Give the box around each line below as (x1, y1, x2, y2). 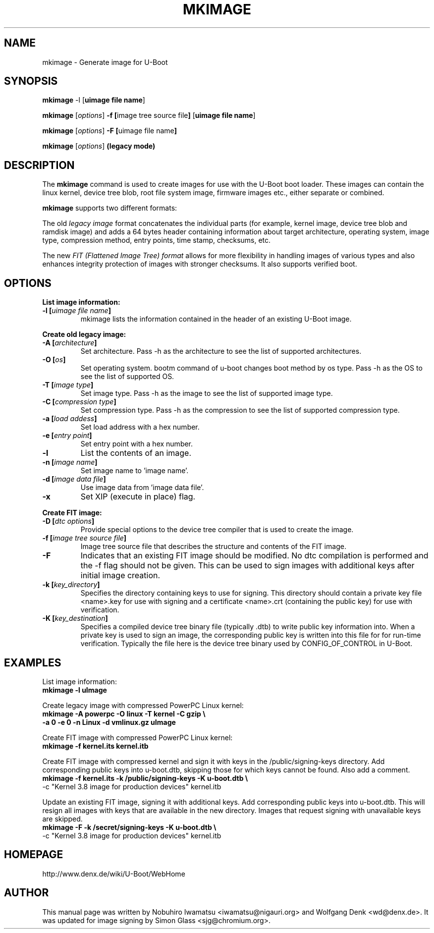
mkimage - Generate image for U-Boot (42, 57, 168, 66)
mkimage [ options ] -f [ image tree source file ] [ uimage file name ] (42, 111, 256, 120)
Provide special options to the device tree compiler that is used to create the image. (80, 525, 354, 534)
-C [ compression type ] (42, 397, 116, 406)
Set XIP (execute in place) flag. (80, 492, 196, 502)
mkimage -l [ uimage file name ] (42, 96, 145, 105)
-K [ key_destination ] (42, 614, 108, 623)
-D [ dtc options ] (42, 517, 95, 526)
